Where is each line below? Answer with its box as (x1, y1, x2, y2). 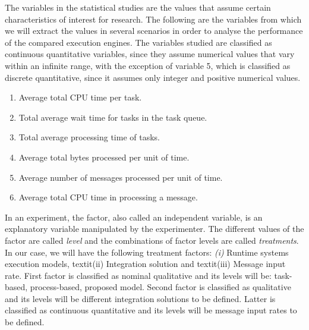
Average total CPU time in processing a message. (18, 191, 198, 203)
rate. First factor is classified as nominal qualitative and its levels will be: (5, 269, 272, 281)
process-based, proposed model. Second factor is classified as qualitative (30, 281, 291, 293)
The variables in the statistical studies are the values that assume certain (5, 1, 271, 13)
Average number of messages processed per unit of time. (18, 171, 223, 183)
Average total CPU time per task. (18, 91, 142, 103)
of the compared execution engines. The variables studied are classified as (5, 36, 272, 48)
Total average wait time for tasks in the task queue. (18, 111, 207, 123)
